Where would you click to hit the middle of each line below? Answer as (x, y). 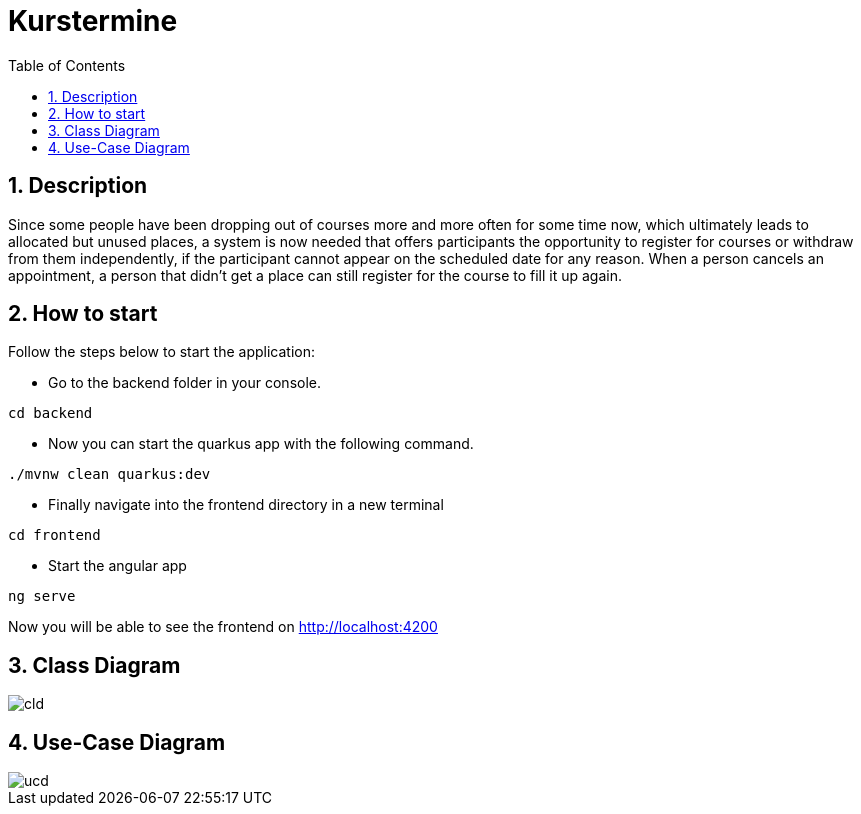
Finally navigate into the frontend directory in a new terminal (246, 505)
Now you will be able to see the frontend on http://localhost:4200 (223, 627)
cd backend (50, 413)
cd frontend (54, 535)
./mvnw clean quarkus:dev (109, 474)
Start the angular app (117, 566)
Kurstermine (93, 21)
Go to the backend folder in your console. (184, 383)
